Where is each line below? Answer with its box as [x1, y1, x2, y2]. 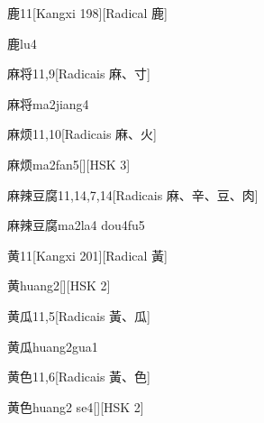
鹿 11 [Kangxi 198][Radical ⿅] [7, 4, 168, 22]
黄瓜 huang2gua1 [7, 336, 98, 355]
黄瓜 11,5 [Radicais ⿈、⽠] [7, 306, 150, 325]
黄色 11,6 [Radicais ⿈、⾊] [7, 367, 150, 386]
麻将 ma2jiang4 [7, 94, 89, 113]
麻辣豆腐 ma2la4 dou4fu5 [7, 216, 145, 234]
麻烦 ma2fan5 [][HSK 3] [7, 154, 131, 173]
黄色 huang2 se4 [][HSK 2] [7, 397, 144, 416]
